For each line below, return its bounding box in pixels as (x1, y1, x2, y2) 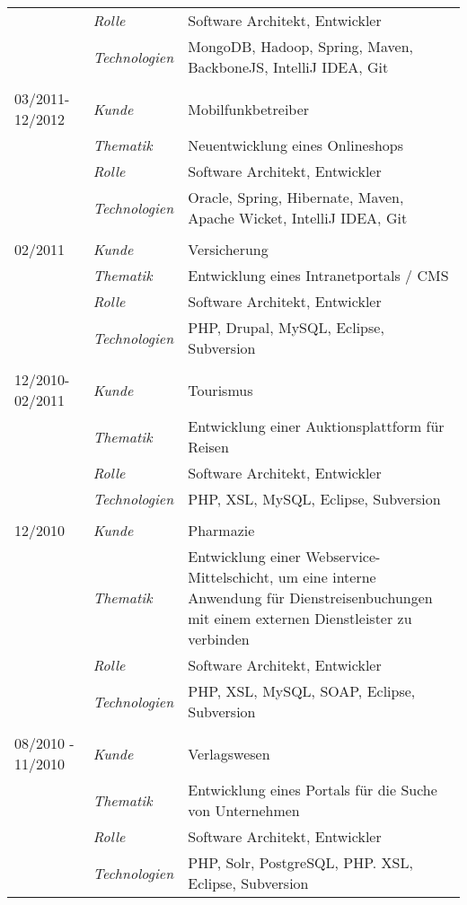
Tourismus (188, 379, 253, 400)
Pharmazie (188, 520, 255, 540)
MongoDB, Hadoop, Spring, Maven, (188, 36, 414, 57)
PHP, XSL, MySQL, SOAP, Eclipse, (188, 681, 416, 701)
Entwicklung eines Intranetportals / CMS (188, 265, 449, 286)
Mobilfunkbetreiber (188, 98, 310, 119)
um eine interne (278, 567, 376, 587)
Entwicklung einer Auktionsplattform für (188, 416, 445, 436)
